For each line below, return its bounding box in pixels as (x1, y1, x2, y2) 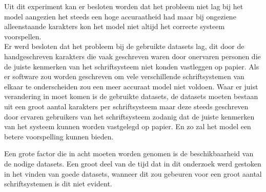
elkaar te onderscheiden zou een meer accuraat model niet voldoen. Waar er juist (4, 81, 258, 91)
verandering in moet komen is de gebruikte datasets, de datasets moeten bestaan (4, 91, 258, 102)
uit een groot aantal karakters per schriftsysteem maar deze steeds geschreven (4, 101, 249, 111)
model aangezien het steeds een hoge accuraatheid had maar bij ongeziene (4, 11, 236, 21)
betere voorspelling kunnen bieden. (4, 131, 114, 141)
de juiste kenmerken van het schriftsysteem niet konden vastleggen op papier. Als (4, 61, 259, 71)
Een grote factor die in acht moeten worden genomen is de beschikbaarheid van (4, 148, 254, 159)
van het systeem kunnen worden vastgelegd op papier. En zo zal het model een (4, 121, 251, 132)
